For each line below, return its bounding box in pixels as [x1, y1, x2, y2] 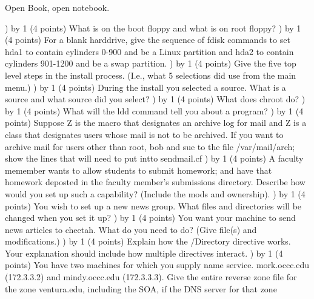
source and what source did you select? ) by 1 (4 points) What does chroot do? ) [5, 93, 306, 105]
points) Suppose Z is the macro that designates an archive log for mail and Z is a [5, 116, 307, 129]
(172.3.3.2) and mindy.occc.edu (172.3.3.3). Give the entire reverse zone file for [5, 271, 297, 283]
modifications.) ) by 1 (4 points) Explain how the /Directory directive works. [5, 235, 291, 248]
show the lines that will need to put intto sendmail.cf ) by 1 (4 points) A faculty [5, 152, 304, 165]
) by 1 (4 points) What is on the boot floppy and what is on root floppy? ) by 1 [5, 21, 301, 34]
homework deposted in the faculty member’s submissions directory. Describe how [5, 176, 306, 188]
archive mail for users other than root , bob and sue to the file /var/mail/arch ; [5, 140, 295, 153]
